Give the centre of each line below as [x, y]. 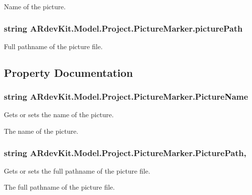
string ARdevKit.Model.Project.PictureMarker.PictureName [126, 97]
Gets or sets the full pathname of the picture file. [77, 170]
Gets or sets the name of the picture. [59, 115]
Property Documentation [69, 72]
